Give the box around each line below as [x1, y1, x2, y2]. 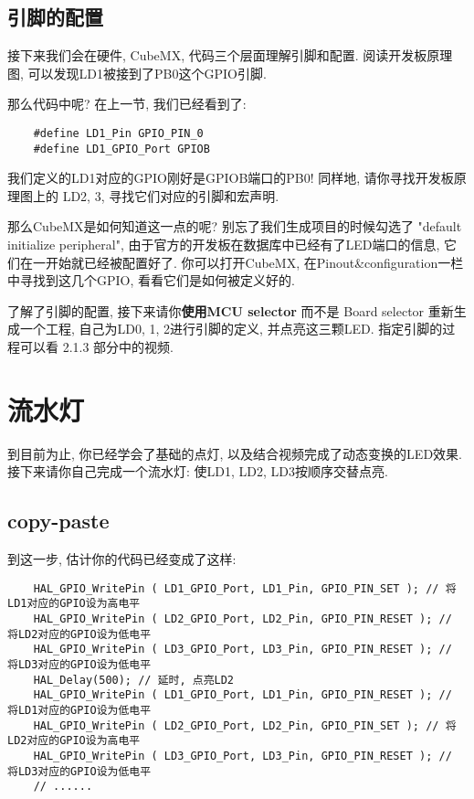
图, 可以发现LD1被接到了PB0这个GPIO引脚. [7, 63, 267, 82]
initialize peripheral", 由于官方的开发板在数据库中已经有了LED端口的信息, [7, 235, 440, 254]
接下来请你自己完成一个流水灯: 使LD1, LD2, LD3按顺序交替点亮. [7, 462, 388, 481]
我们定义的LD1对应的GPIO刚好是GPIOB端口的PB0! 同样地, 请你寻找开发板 [7, 168, 454, 187]
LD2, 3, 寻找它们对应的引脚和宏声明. [62, 186, 279, 205]
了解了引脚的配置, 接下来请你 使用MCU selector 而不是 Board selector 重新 [7, 301, 454, 320]
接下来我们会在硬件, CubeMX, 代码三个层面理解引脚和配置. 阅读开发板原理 [7, 46, 453, 65]
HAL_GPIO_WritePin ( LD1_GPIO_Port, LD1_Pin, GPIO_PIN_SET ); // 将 [33, 581, 457, 595]
